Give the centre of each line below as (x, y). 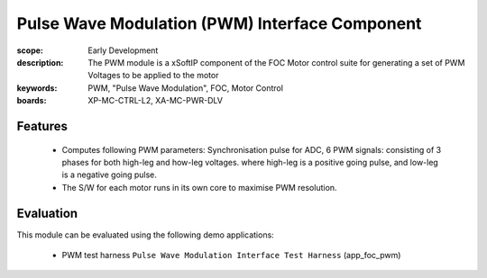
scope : (30, 50)
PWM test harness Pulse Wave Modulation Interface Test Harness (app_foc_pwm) (231, 255)
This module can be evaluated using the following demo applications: (145, 235)
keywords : (37, 88)
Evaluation (47, 213)
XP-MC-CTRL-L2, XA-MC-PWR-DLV (155, 101)
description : (40, 62)
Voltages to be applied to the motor (153, 76)
